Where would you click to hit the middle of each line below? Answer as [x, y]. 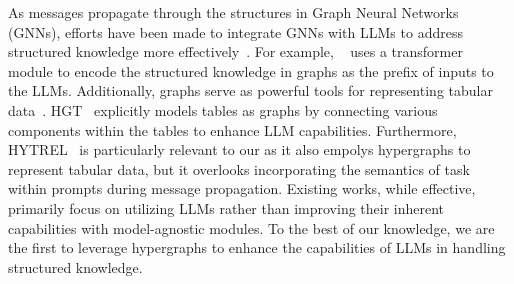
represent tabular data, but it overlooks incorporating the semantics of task [239, 168]
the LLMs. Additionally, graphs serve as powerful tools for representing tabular [250, 90]
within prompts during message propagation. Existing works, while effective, [242, 188]
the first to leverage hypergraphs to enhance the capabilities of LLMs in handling [257, 247]
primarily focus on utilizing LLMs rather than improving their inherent [226, 207]
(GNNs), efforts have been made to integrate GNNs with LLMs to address [235, 31]
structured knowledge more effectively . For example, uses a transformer [235, 51]
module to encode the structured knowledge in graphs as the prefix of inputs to [251, 70]
